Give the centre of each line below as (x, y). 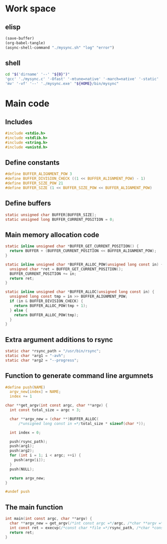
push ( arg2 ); (22, 451)
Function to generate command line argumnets (79, 376)
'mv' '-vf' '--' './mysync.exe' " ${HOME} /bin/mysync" (62, 84)
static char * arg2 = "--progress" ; (42, 360)
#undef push (17, 492)
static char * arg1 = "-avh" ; (35, 355)
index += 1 (21, 397)
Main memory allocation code (52, 235)
